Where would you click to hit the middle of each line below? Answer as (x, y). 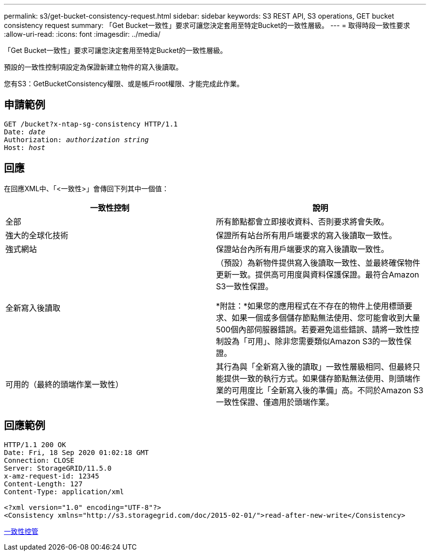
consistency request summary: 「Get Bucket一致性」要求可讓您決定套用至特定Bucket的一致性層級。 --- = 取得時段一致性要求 (207, 25)
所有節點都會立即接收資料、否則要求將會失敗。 (303, 221)
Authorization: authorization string (77, 139)
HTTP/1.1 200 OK (35, 444)
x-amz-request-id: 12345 (52, 476)
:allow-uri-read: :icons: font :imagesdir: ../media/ (82, 34)
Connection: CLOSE (39, 460)
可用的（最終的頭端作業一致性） (65, 384)
